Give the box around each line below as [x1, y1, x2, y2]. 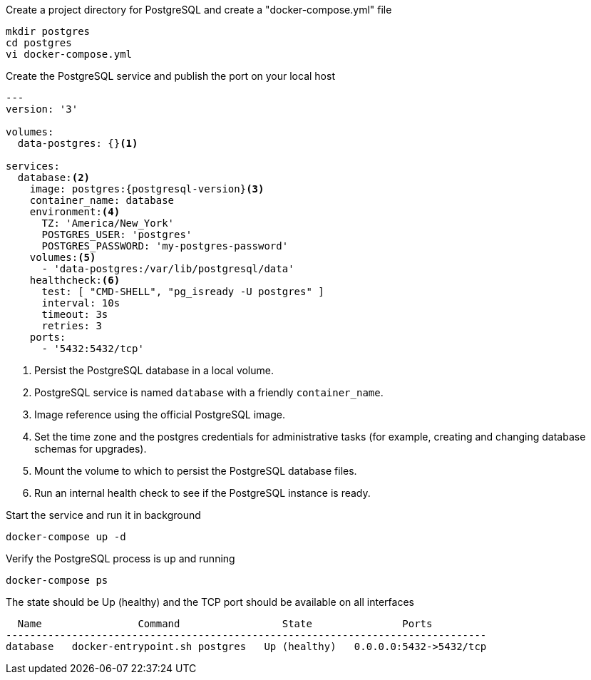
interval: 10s [41, 297, 120, 309]
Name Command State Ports [17, 618, 433, 629]
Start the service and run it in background [6, 509, 201, 521]
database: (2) [17, 172, 91, 183]
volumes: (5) [29, 252, 96, 263]
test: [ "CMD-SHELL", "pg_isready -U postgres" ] [41, 286, 324, 297]
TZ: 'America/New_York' [41, 217, 175, 229]
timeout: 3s [41, 309, 108, 320]
